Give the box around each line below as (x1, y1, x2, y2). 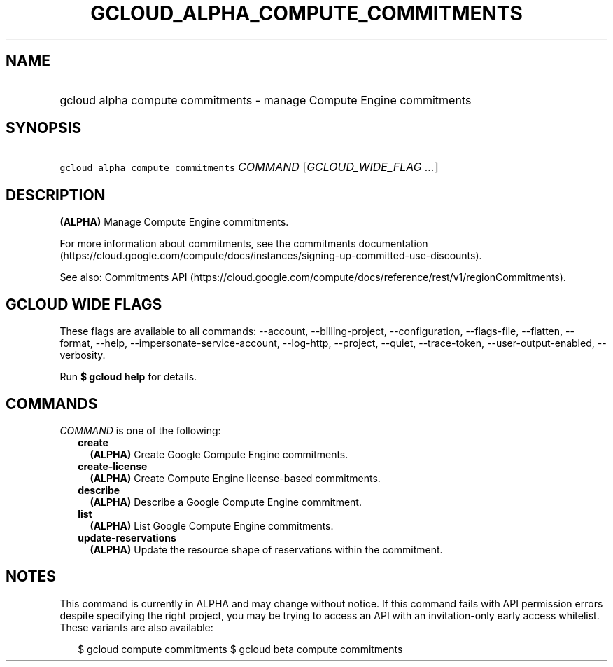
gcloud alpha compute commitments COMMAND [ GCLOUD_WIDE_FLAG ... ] (59, 160, 439, 174)
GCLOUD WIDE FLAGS (6, 295, 162, 313)
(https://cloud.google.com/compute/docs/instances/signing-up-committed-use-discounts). (59, 249, 482, 262)
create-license (78, 460, 148, 472)
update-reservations (78, 531, 176, 544)
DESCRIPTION (6, 186, 106, 204)
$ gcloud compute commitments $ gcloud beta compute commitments (78, 642, 403, 655)
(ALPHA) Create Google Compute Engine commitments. (90, 448, 348, 460)
